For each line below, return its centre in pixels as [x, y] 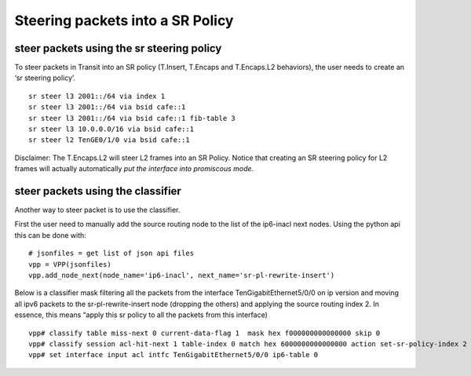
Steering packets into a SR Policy [124, 20]
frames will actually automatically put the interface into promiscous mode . [134, 169]
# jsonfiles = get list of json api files [111, 254]
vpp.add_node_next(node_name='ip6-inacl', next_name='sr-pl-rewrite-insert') [182, 276]
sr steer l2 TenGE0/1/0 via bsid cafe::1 [109, 140]
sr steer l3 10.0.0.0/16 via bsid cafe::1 [111, 129]
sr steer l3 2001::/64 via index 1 [97, 96]
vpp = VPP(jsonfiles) [70, 264]
